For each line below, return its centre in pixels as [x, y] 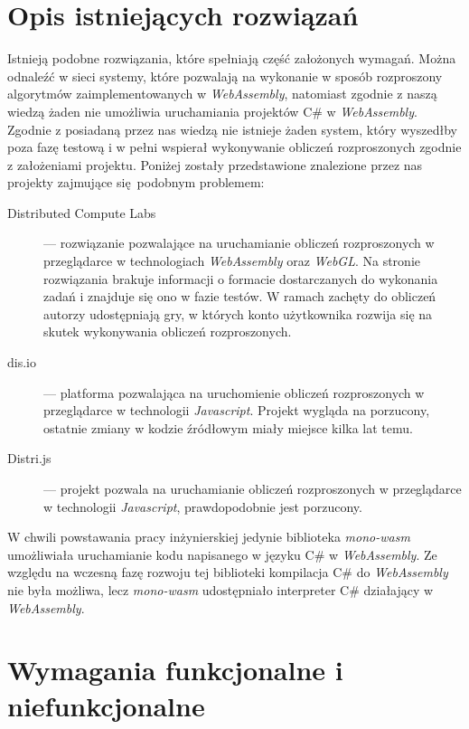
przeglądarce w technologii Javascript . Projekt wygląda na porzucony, [237, 410]
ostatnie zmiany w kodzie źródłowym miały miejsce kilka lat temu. [228, 427]
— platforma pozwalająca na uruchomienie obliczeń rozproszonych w [234, 392]
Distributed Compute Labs [82, 212]
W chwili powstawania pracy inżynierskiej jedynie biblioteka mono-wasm [209, 537]
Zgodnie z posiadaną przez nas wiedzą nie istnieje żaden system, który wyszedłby [232, 129]
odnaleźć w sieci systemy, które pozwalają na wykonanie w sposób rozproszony [225, 76]
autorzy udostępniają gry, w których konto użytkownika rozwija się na [238, 313]
